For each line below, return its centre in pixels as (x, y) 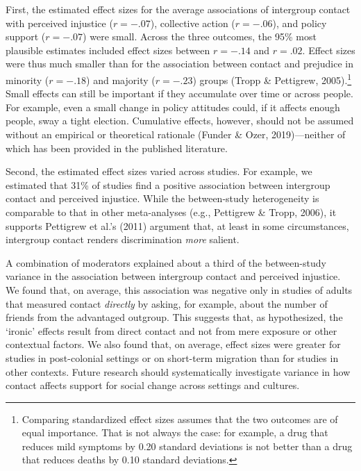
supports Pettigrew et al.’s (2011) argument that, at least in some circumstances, (177, 225)
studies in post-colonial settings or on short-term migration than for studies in (172, 357)
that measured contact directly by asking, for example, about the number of (167, 303)
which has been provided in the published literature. (117, 148)
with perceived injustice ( (59, 23)
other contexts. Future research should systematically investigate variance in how (178, 371)
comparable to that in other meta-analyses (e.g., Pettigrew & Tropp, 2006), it (171, 212)
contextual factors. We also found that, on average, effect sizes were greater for (173, 344)
